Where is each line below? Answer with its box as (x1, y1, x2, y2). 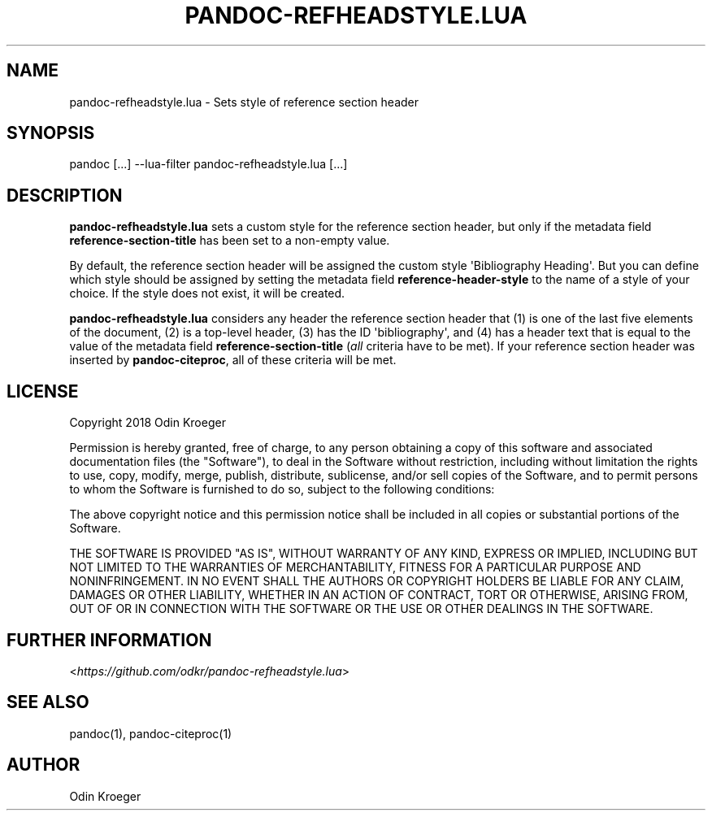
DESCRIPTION (7, 185, 123, 206)
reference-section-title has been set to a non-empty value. (69, 233, 390, 248)
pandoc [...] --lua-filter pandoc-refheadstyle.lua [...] (69, 157, 348, 172)
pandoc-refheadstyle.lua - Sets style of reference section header (69, 94, 419, 109)
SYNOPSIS (7, 123, 95, 144)
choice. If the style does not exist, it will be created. (69, 286, 345, 301)
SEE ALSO (7, 692, 89, 713)
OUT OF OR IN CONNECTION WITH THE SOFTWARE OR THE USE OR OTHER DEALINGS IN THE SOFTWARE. (69, 602, 653, 616)
